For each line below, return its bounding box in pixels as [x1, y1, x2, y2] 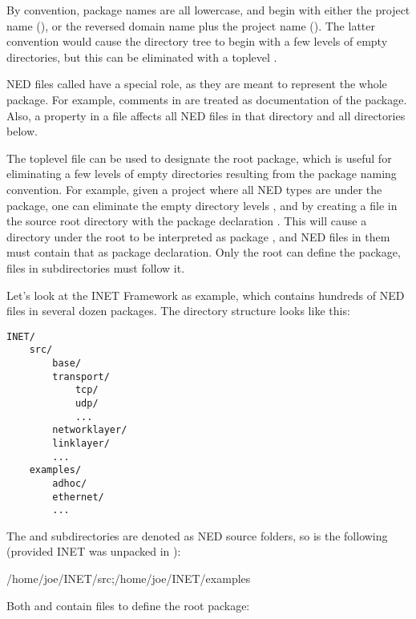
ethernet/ [52, 491, 104, 503]
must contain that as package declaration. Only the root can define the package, [6, 244, 401, 261]
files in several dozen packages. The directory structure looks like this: [6, 302, 350, 319]
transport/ [52, 370, 110, 382]
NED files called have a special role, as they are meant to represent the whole [6, 75, 387, 92]
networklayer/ [52, 424, 127, 436]
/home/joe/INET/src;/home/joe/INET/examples [6, 570, 251, 587]
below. [6, 123, 38, 140]
